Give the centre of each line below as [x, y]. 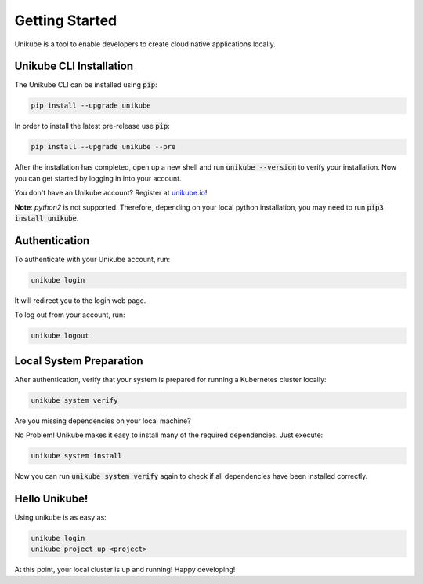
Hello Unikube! [51, 498]
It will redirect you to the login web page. [80, 300]
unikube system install [77, 456]
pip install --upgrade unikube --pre [103, 147]
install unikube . [47, 218]
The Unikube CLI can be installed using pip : [86, 85]
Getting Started [66, 20]
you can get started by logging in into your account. [98, 178]
